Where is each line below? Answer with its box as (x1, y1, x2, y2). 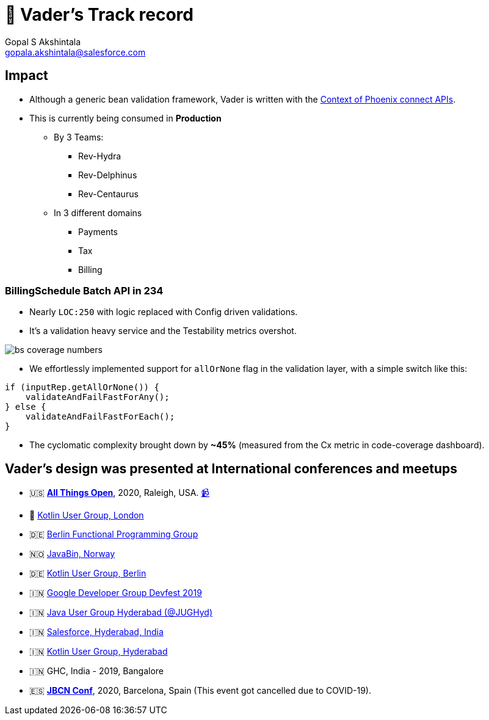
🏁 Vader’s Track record (5, 4, 194, 25)
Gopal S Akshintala (5, 36, 81, 47)
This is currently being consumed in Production (29, 112, 222, 123)
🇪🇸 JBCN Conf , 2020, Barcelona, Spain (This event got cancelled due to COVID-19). (29, 685, 371, 696)
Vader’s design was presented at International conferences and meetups (5, 460, 458, 476)
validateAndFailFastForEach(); (25, 412, 175, 422)
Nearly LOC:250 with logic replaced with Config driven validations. (29, 307, 298, 318)
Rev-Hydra (78, 150, 121, 161)
